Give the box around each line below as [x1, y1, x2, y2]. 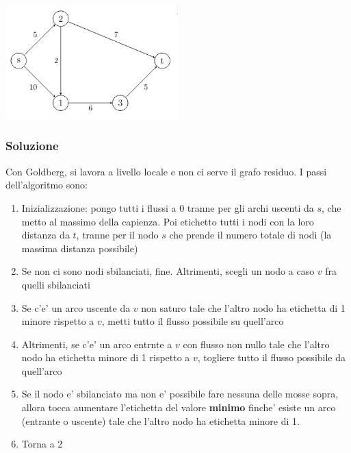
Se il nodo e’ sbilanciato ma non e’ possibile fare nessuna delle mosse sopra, [21, 387, 339, 401]
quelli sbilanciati [21, 277, 90, 291]
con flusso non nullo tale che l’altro [183, 336, 330, 351]
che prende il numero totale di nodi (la [169, 228, 332, 242]
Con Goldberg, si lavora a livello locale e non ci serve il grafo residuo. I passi [5, 164, 327, 178]
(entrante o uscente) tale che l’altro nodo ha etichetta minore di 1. [21, 413, 300, 428]
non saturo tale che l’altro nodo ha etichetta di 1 [141, 300, 346, 315]
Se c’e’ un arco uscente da [21, 300, 131, 315]
